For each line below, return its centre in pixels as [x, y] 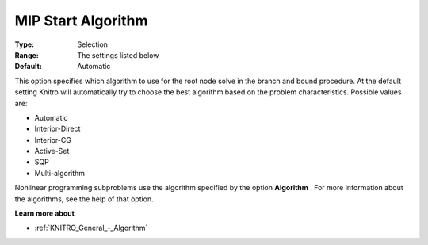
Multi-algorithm [60, 173]
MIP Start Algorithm [81, 21]
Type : [25, 44]
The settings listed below [118, 55]
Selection [93, 44]
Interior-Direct [57, 129]
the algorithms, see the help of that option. [84, 199]
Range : [27, 55]
